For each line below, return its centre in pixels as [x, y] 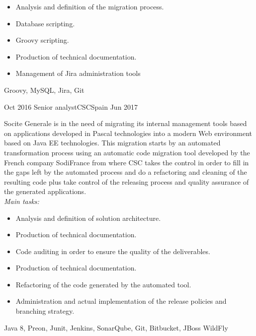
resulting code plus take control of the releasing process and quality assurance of [127, 181]
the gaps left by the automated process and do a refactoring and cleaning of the [126, 172]
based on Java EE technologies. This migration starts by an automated [112, 143]
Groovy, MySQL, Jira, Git [44, 90]
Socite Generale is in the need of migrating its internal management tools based [126, 123]
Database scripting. [45, 23]
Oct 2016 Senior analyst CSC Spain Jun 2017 [71, 106]
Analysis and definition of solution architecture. [88, 218]
